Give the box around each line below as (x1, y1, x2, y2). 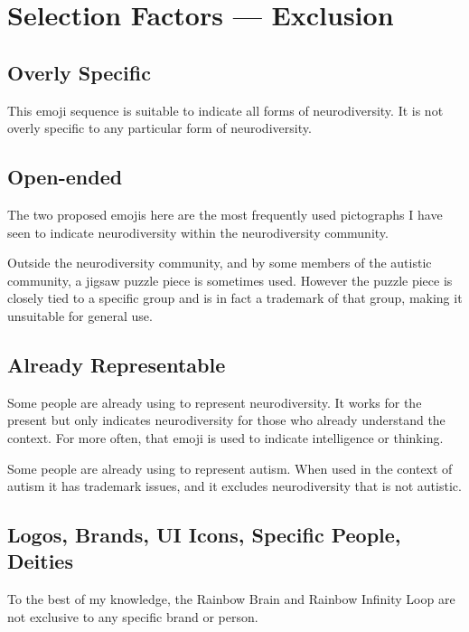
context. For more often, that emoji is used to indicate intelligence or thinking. (7, 428, 444, 447)
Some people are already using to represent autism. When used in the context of (7, 458, 453, 477)
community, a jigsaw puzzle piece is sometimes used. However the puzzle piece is (7, 270, 453, 289)
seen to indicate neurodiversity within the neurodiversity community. (7, 222, 389, 241)
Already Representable (7, 350, 226, 378)
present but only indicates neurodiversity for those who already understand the (7, 410, 446, 429)
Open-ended (7, 163, 123, 191)
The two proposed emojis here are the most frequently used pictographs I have (7, 204, 443, 223)
